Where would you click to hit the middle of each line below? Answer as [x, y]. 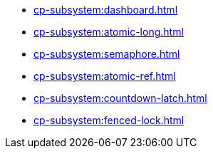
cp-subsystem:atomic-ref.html [105, 76]
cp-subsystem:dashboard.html [106, 10]
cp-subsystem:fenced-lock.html [109, 120]
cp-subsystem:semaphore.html [107, 54]
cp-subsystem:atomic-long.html [109, 32]
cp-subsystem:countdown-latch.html [120, 98]
